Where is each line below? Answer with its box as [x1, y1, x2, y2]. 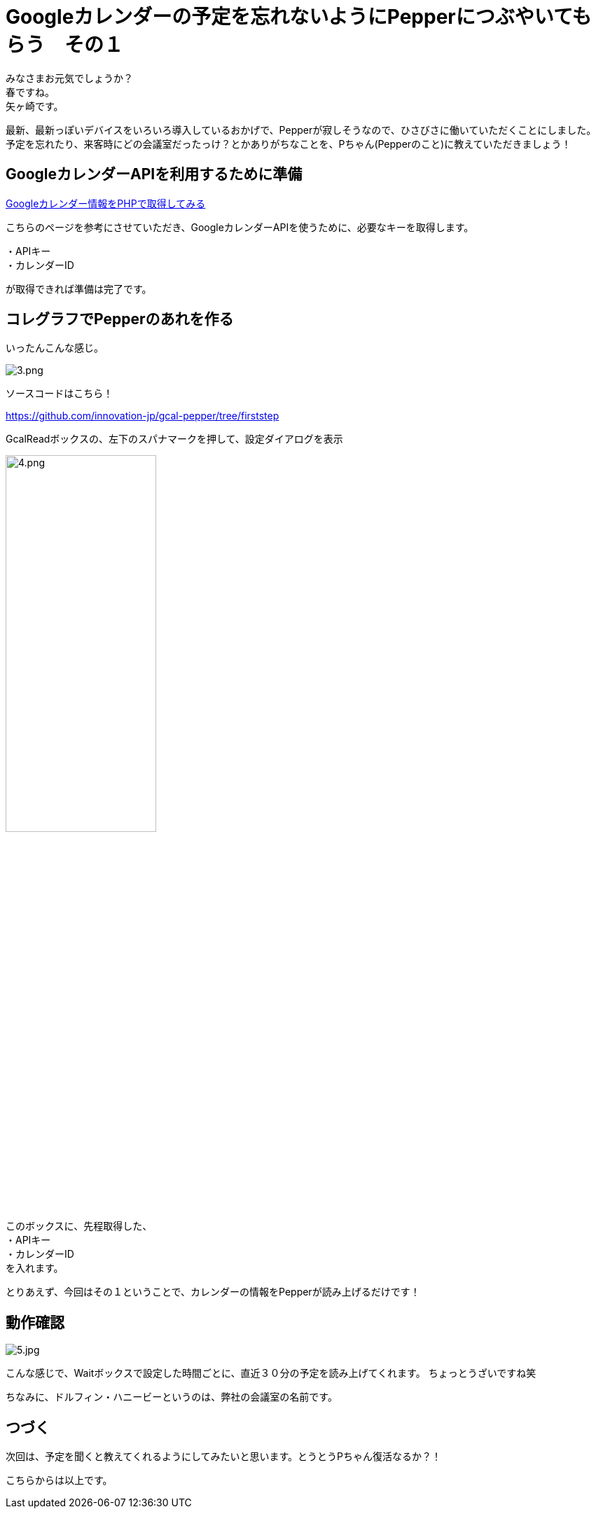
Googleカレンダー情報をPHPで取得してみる [6, 197, 206, 209]
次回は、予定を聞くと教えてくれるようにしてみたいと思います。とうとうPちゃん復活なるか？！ [6, 1450, 441, 1463]
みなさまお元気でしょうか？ [6, 71, 133, 84]
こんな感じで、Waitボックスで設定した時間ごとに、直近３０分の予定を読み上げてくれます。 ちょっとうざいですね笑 [6, 1367, 536, 1380]
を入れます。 [6, 1262, 64, 1275]
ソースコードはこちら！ [6, 387, 113, 400]
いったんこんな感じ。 [6, 342, 104, 354]
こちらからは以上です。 [6, 1474, 113, 1487]
